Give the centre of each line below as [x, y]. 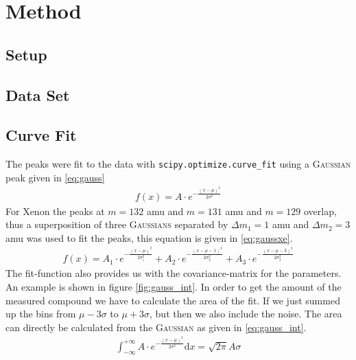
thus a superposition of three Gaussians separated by [117, 224]
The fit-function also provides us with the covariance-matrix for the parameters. [174, 273]
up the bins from [41, 314]
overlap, [320, 211]
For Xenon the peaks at [55, 211]
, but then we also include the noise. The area [246, 314]
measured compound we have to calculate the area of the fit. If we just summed [173, 300]
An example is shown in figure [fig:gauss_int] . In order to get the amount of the [174, 286]
